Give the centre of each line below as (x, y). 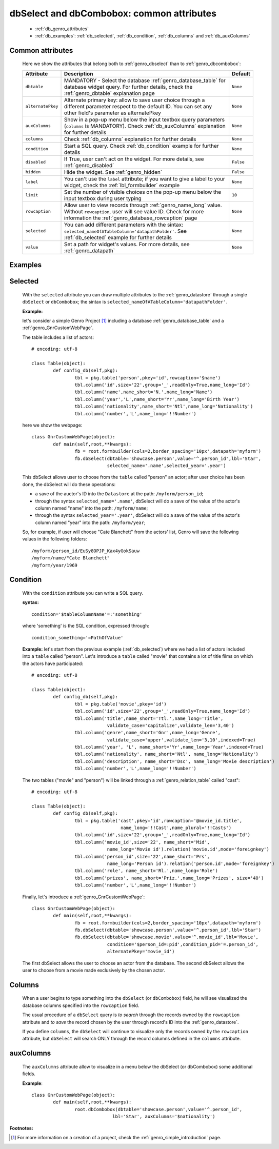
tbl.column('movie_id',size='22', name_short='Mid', (142, 842)
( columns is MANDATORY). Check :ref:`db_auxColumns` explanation (145, 126)
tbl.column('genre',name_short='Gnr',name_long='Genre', (148, 733)
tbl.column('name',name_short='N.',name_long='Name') (144, 392)
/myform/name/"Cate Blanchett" (71, 558)
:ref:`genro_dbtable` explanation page (109, 93)
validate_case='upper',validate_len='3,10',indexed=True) (181, 740)
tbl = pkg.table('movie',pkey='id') (121, 704)
